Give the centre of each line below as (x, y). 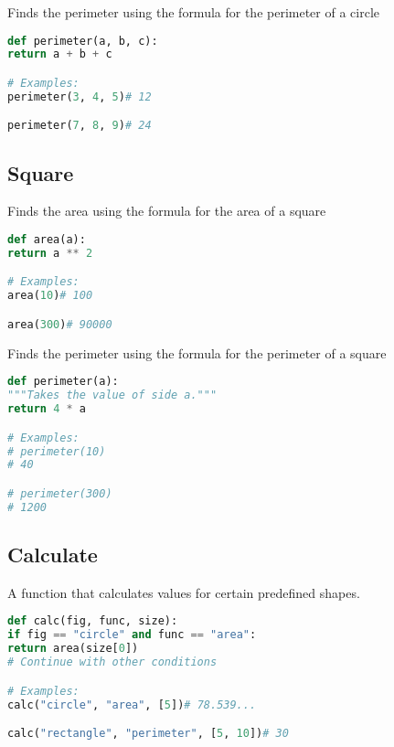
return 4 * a (47, 409)
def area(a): (47, 240)
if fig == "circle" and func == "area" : (132, 635)
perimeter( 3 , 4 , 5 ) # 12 (80, 96)
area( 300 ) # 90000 (60, 324)
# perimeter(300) (60, 493)
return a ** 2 (50, 253)
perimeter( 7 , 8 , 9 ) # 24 (80, 126)
